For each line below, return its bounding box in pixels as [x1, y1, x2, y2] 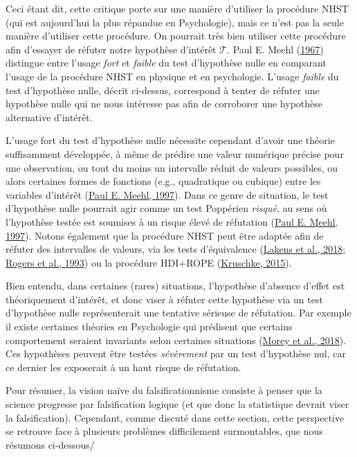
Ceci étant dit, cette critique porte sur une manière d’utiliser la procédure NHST [6, 1, 349, 15]
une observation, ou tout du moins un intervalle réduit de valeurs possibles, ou [6, 160, 338, 174]
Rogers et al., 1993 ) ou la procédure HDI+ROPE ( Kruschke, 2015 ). [6, 255, 292, 269]
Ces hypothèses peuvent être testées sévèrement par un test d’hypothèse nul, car [6, 346, 346, 361]
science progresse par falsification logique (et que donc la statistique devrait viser [6, 397, 349, 411]
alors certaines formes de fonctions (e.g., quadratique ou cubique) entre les [6, 174, 321, 188]
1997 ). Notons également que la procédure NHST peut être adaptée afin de [6, 228, 324, 242]
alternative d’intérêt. [6, 109, 93, 124]
